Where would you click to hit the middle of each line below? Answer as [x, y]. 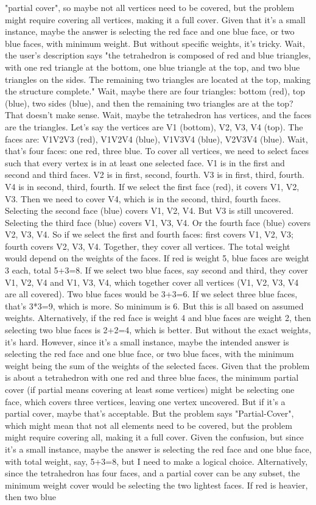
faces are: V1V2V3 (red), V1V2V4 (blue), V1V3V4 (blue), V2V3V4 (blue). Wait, [156, 139]
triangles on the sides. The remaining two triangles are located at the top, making [158, 79]
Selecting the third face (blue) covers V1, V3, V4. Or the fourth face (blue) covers [158, 222]
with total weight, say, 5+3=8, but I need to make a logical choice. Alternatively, [156, 461]
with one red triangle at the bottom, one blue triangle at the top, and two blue [153, 67]
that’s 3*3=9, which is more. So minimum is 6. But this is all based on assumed [154, 305]
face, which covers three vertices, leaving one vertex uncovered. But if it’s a [145, 401]
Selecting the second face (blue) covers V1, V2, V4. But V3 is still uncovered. [149, 210]
